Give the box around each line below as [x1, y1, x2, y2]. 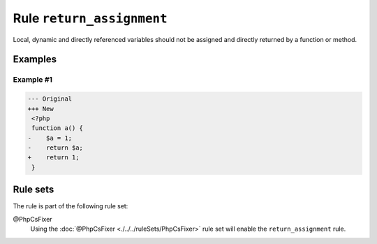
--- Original [27, 95, 73, 103]
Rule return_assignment [13, 10, 168, 26]
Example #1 [13, 75, 52, 85]
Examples [13, 53, 57, 66]
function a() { [31, 124, 84, 132]
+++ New [27, 105, 54, 113]
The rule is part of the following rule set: [13, 202, 128, 210]
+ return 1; [27, 154, 80, 162]
